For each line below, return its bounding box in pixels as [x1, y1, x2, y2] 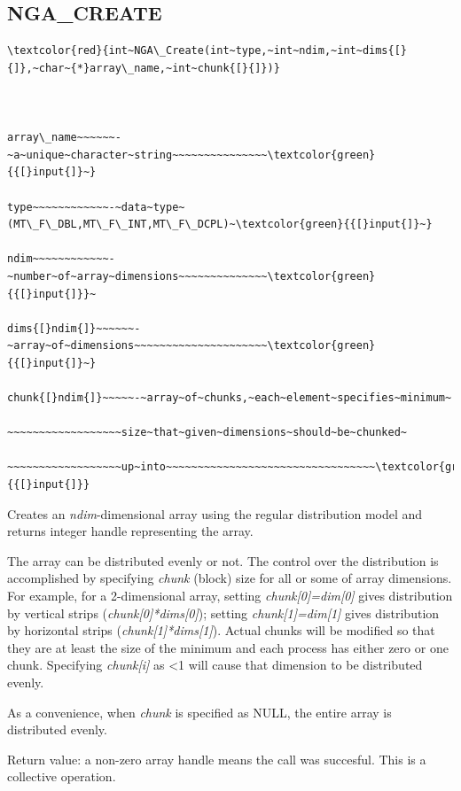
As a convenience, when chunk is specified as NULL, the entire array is [7, 702, 392, 721]
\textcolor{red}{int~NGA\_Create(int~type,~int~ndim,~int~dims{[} [7, 44, 408, 58]
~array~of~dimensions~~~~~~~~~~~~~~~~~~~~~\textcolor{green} [7, 339, 376, 353]
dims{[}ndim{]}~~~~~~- [7, 322, 141, 335]
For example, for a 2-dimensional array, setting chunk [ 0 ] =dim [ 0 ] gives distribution [7, 586, 453, 605]
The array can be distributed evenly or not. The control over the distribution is [7, 551, 439, 570]
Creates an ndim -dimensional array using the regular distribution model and [7, 504, 423, 523]
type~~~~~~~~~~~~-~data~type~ [7, 200, 185, 213]
